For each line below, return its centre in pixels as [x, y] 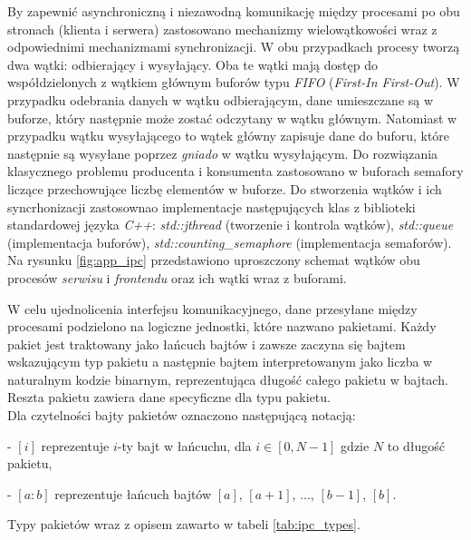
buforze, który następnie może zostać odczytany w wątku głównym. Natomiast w [232, 118]
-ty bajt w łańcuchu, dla [184, 445]
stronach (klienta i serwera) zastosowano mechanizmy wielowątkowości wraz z [222, 29]
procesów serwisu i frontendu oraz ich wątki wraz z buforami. [177, 277]
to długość [416, 445]
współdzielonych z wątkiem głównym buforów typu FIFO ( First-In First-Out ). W [234, 82]
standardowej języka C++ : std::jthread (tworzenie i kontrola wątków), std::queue [231, 225]
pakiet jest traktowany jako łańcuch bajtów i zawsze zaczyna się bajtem [207, 344]
